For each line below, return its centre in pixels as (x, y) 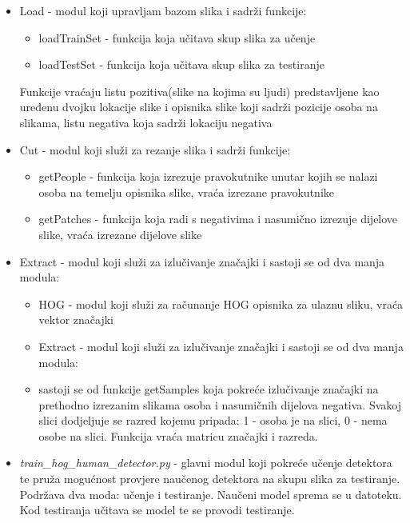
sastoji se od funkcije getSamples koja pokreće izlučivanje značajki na (209, 389)
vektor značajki (76, 319)
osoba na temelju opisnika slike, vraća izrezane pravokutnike (186, 192)
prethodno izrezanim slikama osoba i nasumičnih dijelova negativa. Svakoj (220, 404)
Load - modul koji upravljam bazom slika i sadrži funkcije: (163, 10)
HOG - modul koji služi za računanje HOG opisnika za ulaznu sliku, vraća (221, 303)
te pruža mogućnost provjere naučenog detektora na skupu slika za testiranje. (210, 479)
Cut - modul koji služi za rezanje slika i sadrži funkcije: (155, 149)
